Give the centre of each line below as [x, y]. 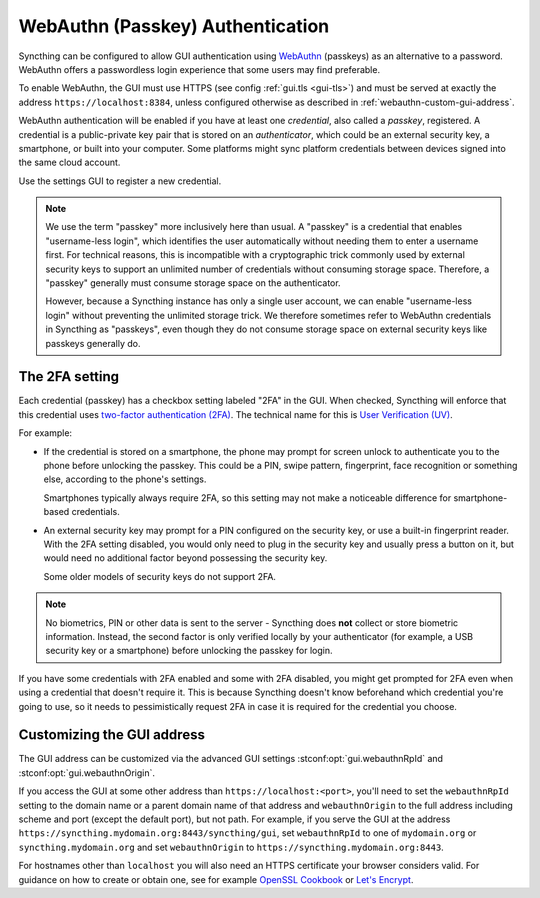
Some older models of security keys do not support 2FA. [160, 576]
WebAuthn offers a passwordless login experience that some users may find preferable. [199, 69]
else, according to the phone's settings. [125, 479]
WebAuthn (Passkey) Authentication [174, 26]
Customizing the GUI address [111, 735]
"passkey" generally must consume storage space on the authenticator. [193, 283]
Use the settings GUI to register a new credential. [120, 181]
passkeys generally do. [93, 343]
